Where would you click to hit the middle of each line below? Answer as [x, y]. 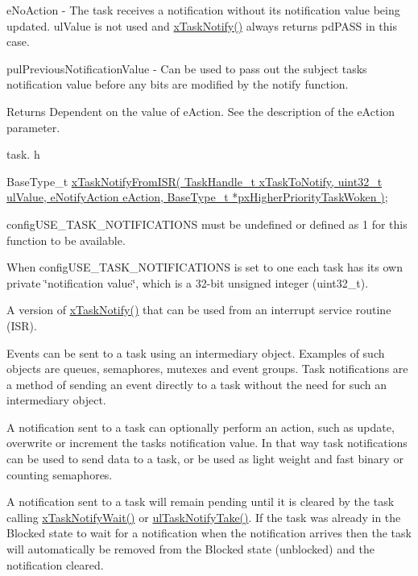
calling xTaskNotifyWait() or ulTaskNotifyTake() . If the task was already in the [204, 517]
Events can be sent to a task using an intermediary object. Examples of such [196, 352]
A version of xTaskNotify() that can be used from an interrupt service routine [199, 310]
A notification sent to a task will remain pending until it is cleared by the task [201, 501]
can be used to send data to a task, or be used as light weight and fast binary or [205, 459]
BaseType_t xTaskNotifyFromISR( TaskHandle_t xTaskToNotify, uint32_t [195, 181]
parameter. [33, 127]
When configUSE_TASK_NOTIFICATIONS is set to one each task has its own [205, 267]
